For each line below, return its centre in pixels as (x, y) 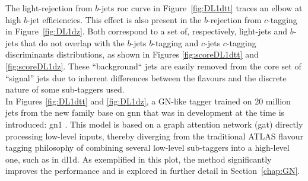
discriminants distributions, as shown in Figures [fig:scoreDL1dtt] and (132, 54)
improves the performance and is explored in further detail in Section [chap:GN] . (153, 171)
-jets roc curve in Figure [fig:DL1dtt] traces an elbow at (201, 8)
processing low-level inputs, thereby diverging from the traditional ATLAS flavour (154, 136)
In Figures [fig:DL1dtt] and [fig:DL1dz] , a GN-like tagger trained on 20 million (148, 101)
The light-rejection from (49, 8)
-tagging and (176, 42)
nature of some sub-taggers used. (65, 89)
